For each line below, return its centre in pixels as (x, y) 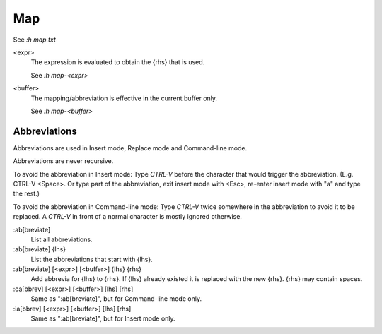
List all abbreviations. (62, 239)
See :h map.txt (35, 40)
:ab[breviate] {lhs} (40, 249)
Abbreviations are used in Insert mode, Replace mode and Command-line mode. (130, 148)
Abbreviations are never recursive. (63, 161)
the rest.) (27, 193)
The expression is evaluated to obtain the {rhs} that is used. (118, 62)
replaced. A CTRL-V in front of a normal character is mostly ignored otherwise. (127, 217)
